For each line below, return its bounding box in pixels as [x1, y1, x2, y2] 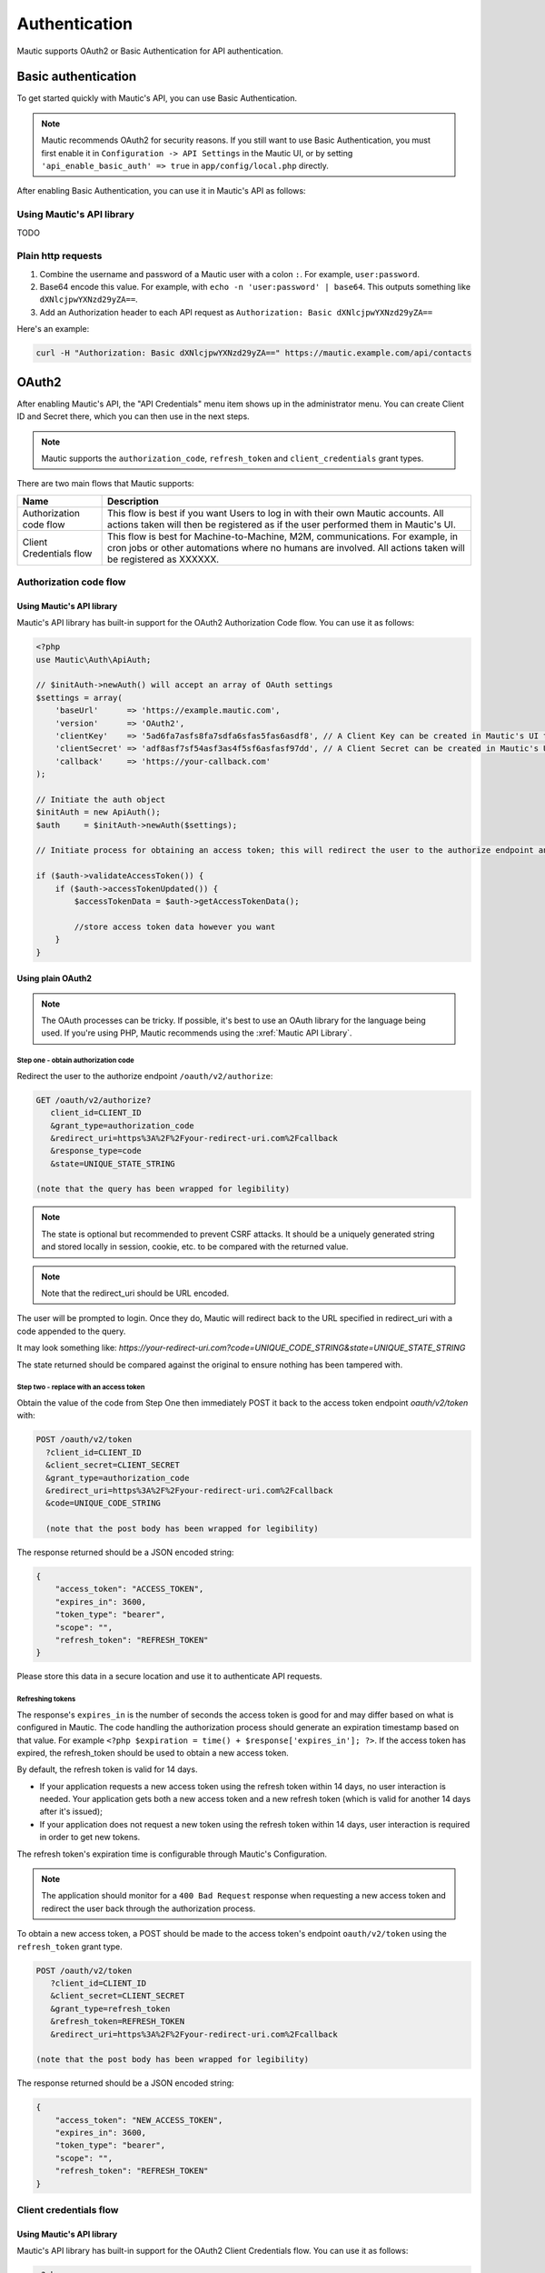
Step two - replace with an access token [16, 1383, 145, 1392]
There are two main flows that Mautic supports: [16, 478, 194, 489]
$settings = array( [35, 692, 123, 703]
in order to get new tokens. [39, 1832, 141, 1843]
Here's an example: [16, 324, 90, 335]
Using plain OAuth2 [16, 973, 93, 984]
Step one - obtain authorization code [16, 1056, 135, 1066]
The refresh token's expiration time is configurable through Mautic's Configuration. [16, 1848, 327, 1859]
